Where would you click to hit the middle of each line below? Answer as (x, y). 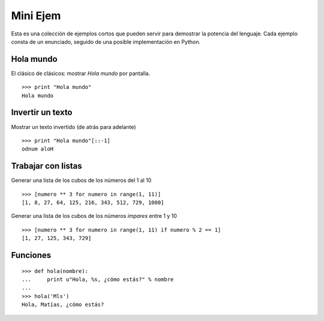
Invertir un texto (42, 112)
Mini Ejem (36, 16)
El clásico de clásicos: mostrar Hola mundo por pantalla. (81, 73)
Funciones (31, 255)
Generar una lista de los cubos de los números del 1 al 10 (81, 181)
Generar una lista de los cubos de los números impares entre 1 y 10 (94, 216)
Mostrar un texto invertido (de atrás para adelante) (73, 127)
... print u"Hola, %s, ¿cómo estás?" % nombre (98, 279)
